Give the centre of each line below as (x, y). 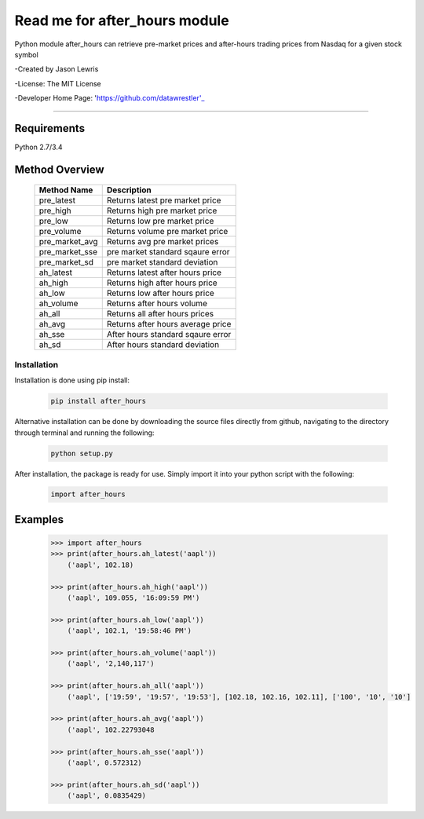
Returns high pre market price (162, 210)
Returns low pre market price (160, 221)
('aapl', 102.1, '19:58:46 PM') (130, 631)
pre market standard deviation (162, 262)
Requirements (50, 128)
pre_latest (57, 200)
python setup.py (82, 453)
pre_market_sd (66, 262)
